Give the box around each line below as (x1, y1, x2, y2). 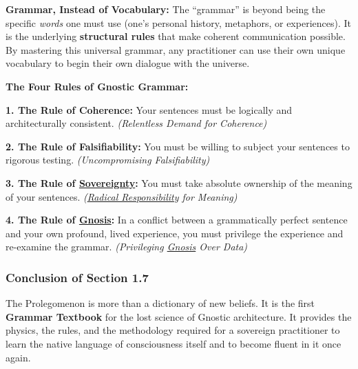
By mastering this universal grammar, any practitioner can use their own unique (6, 42, 346, 57)
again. (6, 350, 31, 364)
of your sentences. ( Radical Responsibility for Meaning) (6, 189, 238, 203)
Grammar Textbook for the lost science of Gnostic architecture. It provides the (6, 309, 352, 323)
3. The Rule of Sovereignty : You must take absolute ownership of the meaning (6, 175, 352, 190)
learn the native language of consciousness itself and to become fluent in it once (6, 336, 341, 350)
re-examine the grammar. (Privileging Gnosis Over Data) (6, 239, 248, 254)
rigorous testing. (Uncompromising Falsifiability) (6, 152, 210, 167)
